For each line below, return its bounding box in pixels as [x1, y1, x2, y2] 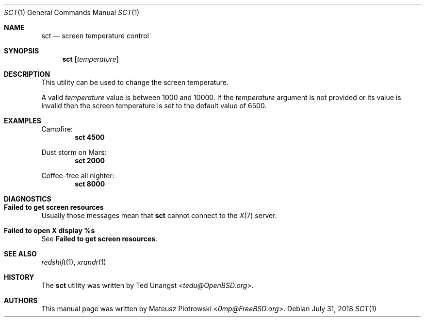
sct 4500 [75, 133, 105, 141]
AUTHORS [4, 296, 38, 304]
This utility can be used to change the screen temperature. [41, 78, 229, 86]
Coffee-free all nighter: [41, 171, 114, 180]
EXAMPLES [4, 117, 41, 125]
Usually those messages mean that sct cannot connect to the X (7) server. [41, 211, 277, 220]
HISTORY [4, 273, 34, 281]
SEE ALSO [4, 250, 37, 258]
